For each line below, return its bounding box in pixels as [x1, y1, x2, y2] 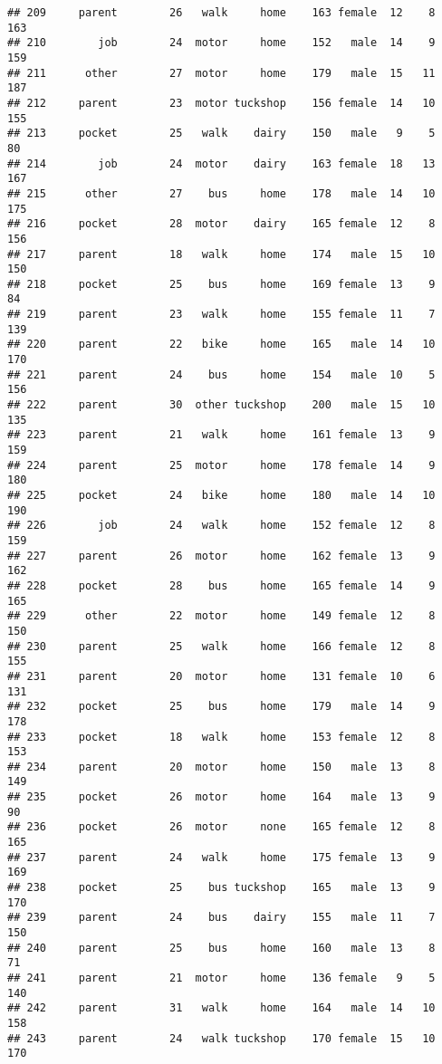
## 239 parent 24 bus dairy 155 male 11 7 [7, 911, 436, 925]
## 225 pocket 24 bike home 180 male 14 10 [7, 489, 436, 502]
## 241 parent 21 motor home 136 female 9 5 [7, 972, 436, 984]
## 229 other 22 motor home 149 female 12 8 [7, 609, 436, 623]
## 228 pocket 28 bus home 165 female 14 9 [7, 579, 436, 592]
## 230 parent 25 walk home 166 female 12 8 [7, 639, 436, 653]
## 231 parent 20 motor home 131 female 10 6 [7, 669, 436, 683]
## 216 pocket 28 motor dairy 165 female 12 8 [7, 217, 436, 231]
